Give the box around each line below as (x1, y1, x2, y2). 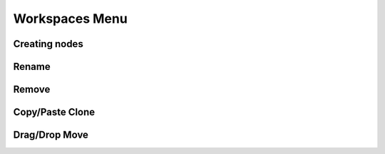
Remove (13, 83, 51, 96)
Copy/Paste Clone (13, 106, 96, 118)
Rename (13, 61, 51, 73)
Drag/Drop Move (13, 129, 89, 141)
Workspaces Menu (13, 11, 128, 26)
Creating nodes (13, 38, 83, 50)
